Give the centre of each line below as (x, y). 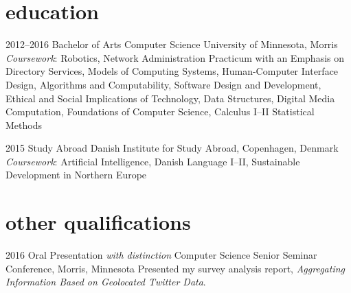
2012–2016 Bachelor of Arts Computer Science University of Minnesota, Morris (172, 44)
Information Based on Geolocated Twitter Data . (106, 282)
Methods (24, 125)
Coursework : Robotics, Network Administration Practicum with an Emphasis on (175, 57)
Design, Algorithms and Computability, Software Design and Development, (163, 84)
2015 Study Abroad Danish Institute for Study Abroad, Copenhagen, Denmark (172, 148)
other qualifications (98, 222)
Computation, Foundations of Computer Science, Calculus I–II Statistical (160, 112)
